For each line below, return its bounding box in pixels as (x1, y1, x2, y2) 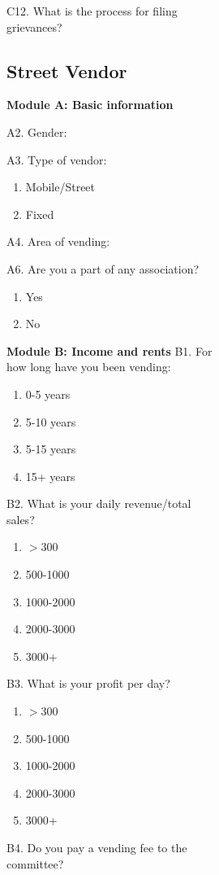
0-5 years (25, 385, 71, 402)
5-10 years (25, 413, 76, 430)
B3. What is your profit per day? (6, 675, 170, 692)
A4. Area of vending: (6, 233, 110, 250)
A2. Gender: (6, 123, 67, 140)
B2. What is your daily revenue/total (6, 495, 191, 512)
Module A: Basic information (6, 96, 174, 113)
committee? (6, 855, 64, 872)
